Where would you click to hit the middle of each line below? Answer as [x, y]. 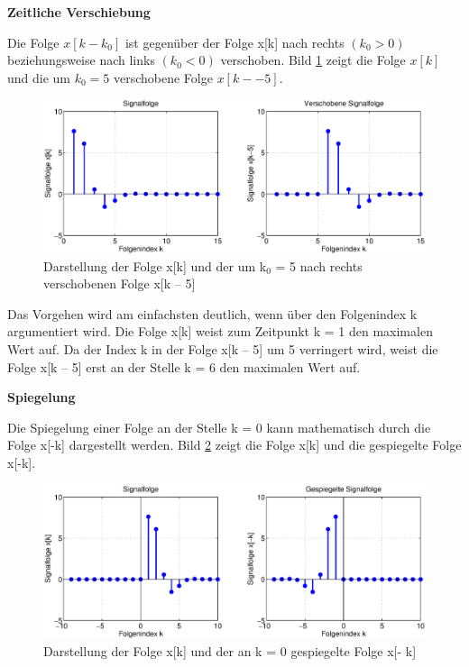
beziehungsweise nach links [81, 60]
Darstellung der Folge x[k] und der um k [155, 265]
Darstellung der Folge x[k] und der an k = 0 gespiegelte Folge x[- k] [230, 650]
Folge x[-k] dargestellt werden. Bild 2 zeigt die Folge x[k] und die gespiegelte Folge [234, 445]
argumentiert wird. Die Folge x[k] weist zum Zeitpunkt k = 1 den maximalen [220, 331]
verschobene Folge [163, 77]
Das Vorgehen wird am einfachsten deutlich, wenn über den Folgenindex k [212, 313]
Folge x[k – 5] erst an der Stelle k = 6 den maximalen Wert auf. [184, 366]
